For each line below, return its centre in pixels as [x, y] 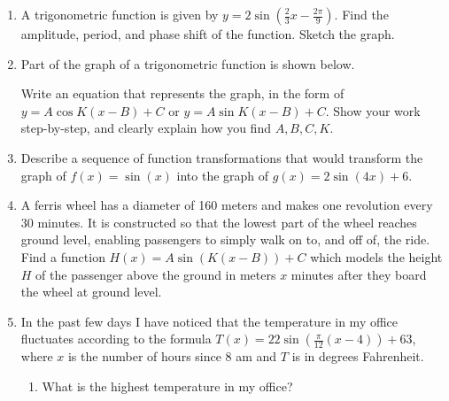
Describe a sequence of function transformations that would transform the [222, 157]
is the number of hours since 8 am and [172, 356]
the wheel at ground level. [91, 292]
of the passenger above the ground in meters [156, 274]
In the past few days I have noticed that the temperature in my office [209, 321]
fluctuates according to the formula [116, 339]
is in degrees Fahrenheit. [358, 356]
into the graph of [223, 175]
